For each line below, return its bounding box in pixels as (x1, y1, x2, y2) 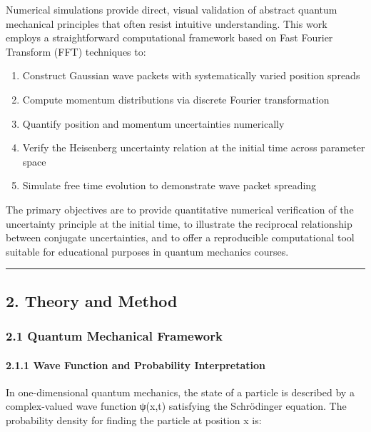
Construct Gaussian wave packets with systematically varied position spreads (22, 68, 360, 83)
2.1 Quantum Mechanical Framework (6, 327, 223, 345)
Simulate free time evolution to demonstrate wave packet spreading (22, 178, 317, 193)
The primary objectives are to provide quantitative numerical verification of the (6, 201, 354, 216)
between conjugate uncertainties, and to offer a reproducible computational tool (6, 230, 355, 245)
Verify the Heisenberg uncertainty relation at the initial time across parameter (22, 140, 365, 155)
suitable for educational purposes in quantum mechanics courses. (6, 243, 289, 258)
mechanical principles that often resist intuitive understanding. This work (6, 16, 327, 31)
